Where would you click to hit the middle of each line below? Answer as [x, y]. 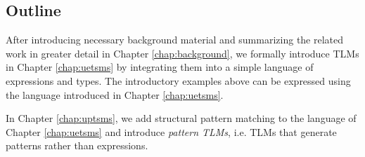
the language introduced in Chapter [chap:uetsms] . [115, 94]
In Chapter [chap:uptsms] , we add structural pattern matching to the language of [181, 118]
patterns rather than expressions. [77, 145]
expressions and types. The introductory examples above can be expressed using [178, 80]
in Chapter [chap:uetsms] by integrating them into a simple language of [160, 67]
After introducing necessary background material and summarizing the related [175, 40]
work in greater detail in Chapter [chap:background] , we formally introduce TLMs [182, 53]
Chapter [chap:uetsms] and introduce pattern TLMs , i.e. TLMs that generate [171, 131]
